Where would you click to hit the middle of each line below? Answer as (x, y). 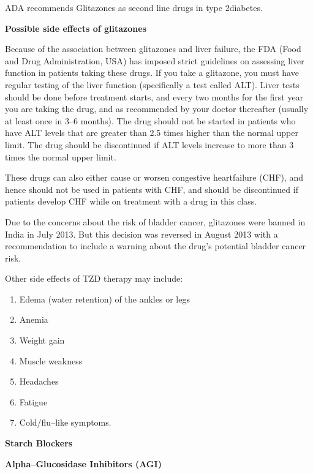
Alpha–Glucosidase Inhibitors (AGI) (83, 463)
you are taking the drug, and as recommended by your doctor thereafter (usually (157, 109)
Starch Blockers (39, 443)
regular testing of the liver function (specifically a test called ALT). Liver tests (152, 84)
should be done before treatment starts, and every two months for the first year (154, 96)
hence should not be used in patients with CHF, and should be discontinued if (152, 189)
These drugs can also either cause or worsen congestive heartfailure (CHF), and (154, 177)
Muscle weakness (51, 360)
